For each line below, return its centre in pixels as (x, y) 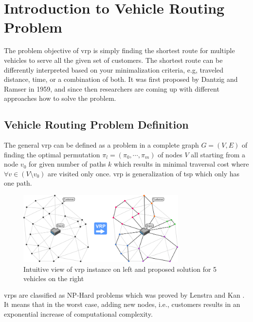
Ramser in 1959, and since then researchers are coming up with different (112, 88)
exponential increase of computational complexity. (78, 313)
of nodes (170, 154)
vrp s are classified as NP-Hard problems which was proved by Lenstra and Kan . (124, 294)
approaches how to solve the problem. (60, 98)
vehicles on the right (54, 278)
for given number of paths (67, 164)
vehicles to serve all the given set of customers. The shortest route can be (113, 60)
